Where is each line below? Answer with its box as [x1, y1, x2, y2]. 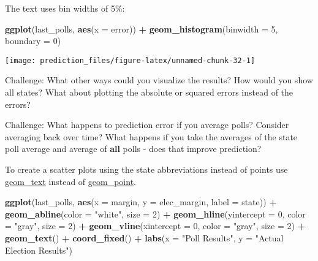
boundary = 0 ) [5, 34, 61, 47]
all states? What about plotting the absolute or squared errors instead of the [5, 86, 293, 99]
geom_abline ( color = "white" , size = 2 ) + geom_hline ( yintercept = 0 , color [5, 207, 306, 220]
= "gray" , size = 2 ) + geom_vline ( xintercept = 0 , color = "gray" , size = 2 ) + [5, 219, 306, 232]
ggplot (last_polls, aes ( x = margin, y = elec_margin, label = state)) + [5, 195, 277, 208]
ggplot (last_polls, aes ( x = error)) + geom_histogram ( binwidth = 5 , [5, 22, 278, 35]
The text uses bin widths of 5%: [5, 2, 125, 14]
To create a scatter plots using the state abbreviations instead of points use [5, 163, 288, 175]
